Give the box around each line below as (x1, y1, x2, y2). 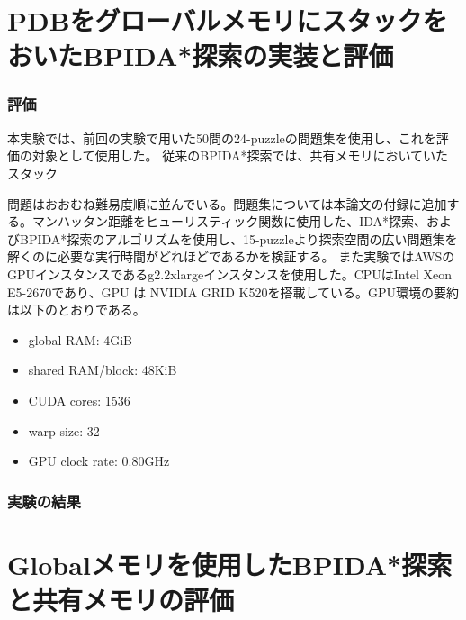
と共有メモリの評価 (7, 580, 235, 617)
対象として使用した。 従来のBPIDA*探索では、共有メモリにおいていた (31, 146, 449, 165)
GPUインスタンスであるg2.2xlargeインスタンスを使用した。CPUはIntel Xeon (7, 264, 452, 283)
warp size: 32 (28, 421, 100, 440)
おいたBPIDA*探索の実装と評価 (7, 37, 394, 74)
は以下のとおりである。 (7, 300, 146, 319)
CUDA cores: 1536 (28, 390, 130, 409)
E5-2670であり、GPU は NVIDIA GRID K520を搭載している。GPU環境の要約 (7, 282, 460, 301)
